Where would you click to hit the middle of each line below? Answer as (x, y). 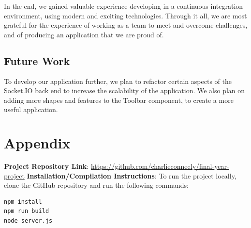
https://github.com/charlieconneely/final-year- (160, 166)
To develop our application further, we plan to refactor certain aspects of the (118, 81)
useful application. (31, 109)
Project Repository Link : (46, 166)
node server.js (28, 221)
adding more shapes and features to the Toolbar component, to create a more (119, 100)
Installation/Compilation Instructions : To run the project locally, (132, 175)
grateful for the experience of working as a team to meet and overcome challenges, (126, 25)
